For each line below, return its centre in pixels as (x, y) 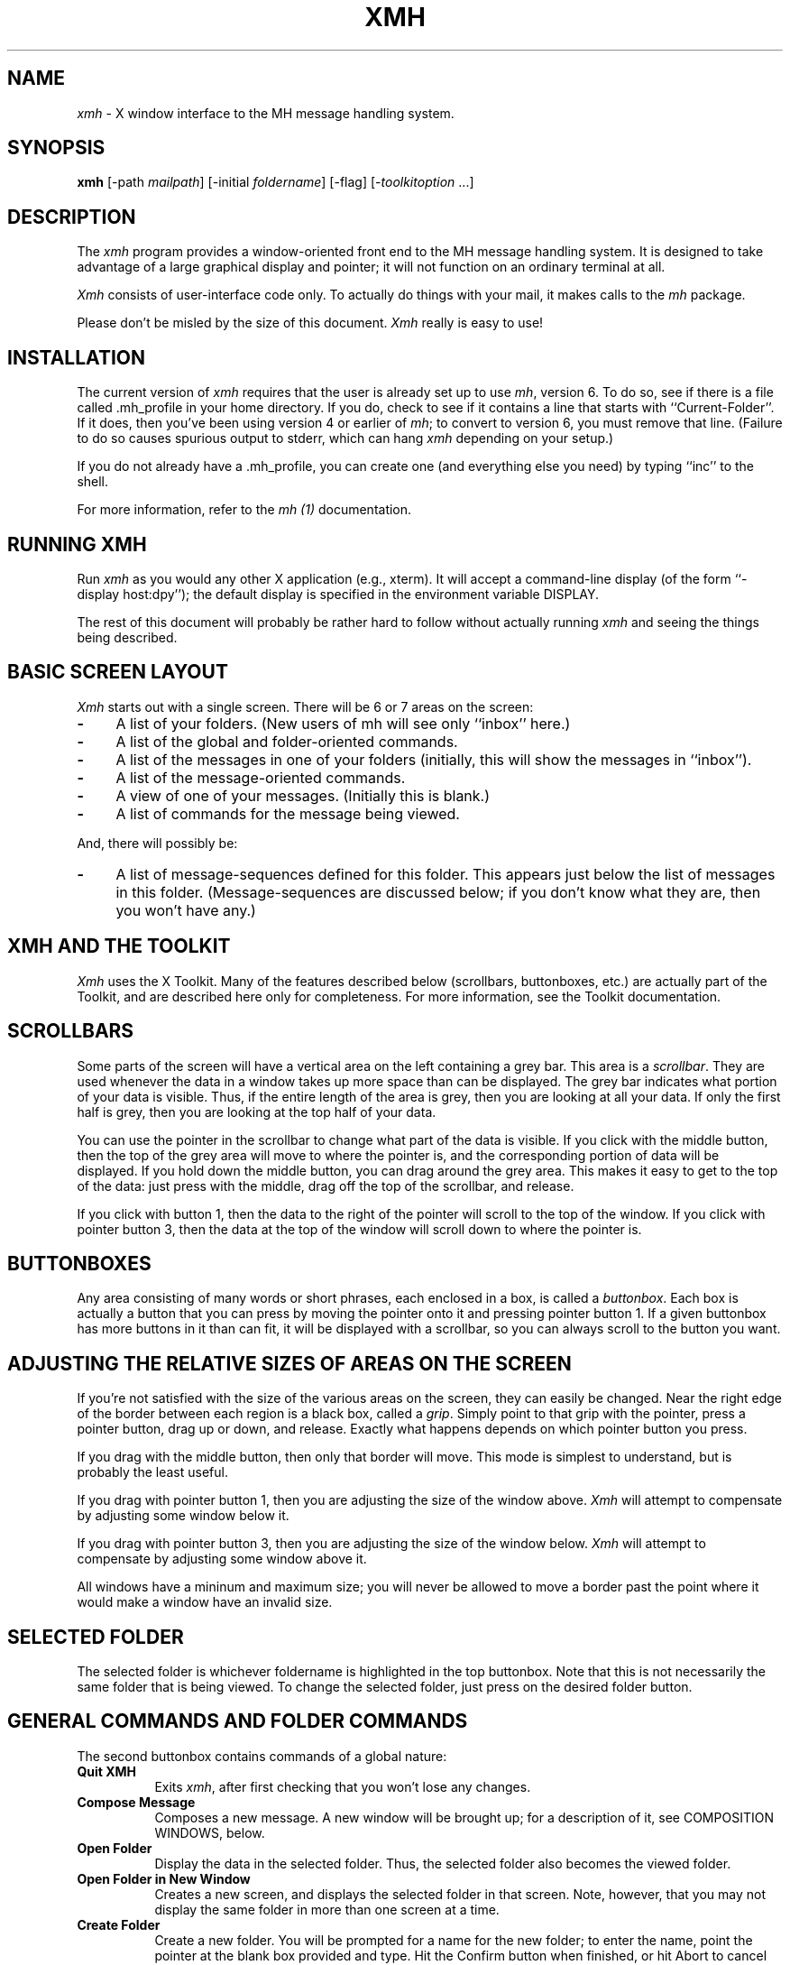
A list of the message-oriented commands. (261, 777)
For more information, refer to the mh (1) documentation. (244, 510)
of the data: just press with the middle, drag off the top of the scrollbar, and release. (326, 1185)
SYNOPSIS (56, 148)
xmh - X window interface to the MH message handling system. (266, 113)
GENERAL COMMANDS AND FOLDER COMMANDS (238, 1721)
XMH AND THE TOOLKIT (119, 946)
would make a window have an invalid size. (205, 1602)
